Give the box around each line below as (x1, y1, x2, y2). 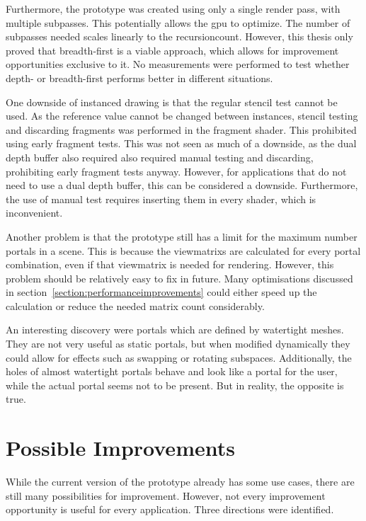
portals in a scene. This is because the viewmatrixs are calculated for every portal (6, 243, 361, 258)
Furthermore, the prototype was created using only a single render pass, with (6, 1, 341, 16)
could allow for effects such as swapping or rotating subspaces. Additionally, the (6, 350, 352, 365)
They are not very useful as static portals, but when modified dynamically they (6, 336, 350, 351)
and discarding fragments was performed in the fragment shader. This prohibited (6, 122, 357, 137)
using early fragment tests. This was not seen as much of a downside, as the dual (6, 136, 357, 151)
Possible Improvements (6, 433, 235, 462)
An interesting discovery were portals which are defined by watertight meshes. (6, 322, 344, 337)
